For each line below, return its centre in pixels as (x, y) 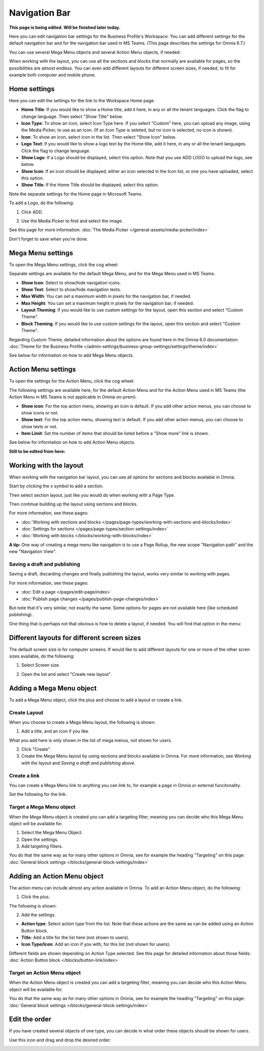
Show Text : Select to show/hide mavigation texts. (71, 289)
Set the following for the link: (38, 794)
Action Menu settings (43, 370)
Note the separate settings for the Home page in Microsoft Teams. (76, 194)
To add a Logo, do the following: (42, 203)
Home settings (32, 89)
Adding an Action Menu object (56, 876)
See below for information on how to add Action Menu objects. (72, 442)
